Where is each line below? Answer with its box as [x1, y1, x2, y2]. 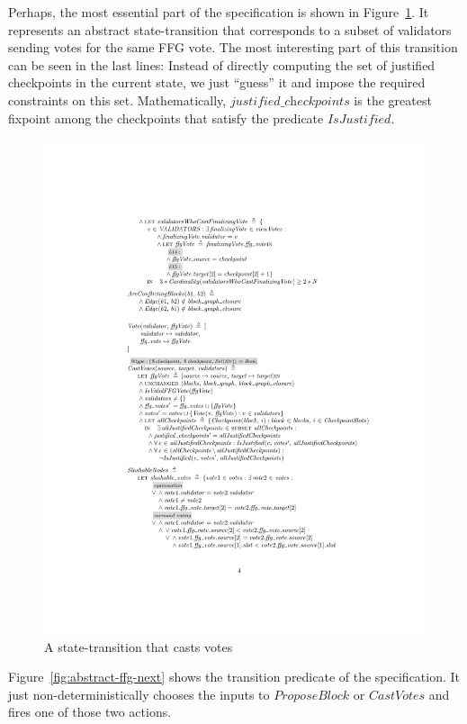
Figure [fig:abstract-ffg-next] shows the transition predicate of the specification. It [8, 667, 461, 686]
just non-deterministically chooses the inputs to [8, 684, 270, 703]
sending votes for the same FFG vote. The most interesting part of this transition [8, 38, 458, 57]
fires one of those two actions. [8, 702, 172, 721]
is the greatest [354, 90, 432, 109]
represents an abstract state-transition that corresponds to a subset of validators [8, 20, 452, 39]
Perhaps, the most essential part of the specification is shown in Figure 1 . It [8, 3, 429, 21]
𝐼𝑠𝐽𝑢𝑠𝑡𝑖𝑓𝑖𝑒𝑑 [327, 113, 391, 126]
